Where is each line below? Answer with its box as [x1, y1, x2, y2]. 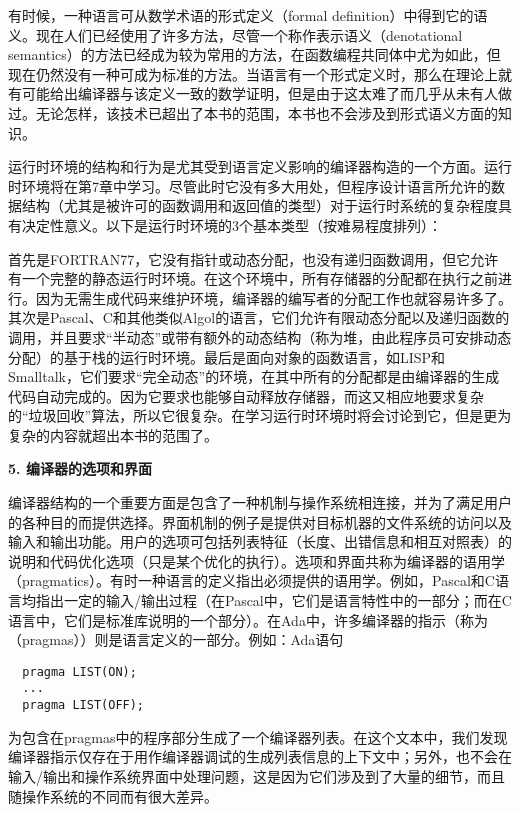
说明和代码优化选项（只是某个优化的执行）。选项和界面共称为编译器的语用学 [8, 550, 505, 571]
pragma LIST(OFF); [22, 698, 145, 713]
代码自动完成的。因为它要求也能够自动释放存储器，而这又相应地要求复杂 [8, 385, 484, 406]
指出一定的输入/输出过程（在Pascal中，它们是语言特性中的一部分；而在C [35, 590, 512, 611]
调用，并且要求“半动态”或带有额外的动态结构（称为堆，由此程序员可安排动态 [8, 326, 512, 347]
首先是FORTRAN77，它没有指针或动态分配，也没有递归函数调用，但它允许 [8, 248, 499, 269]
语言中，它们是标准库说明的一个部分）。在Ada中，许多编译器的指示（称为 [8, 609, 488, 630]
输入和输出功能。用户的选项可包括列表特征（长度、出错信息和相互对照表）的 [8, 531, 512, 552]
